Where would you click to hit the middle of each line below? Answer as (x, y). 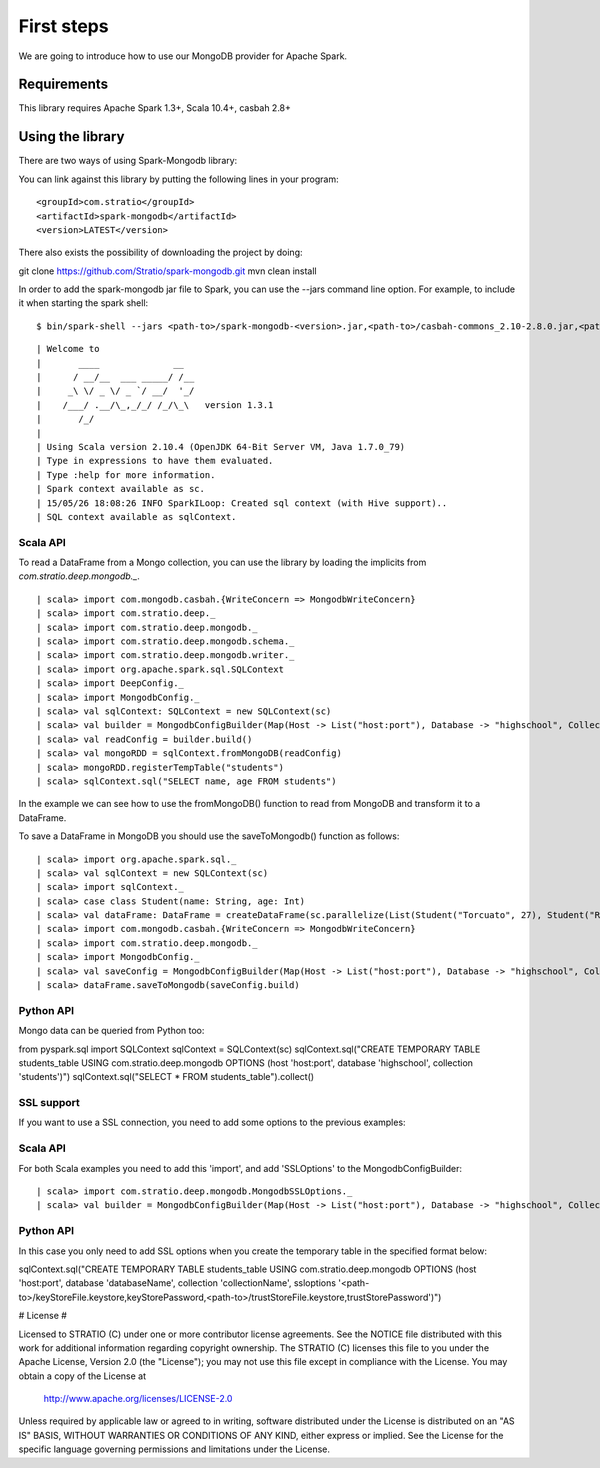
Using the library (71, 136)
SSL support (49, 1103)
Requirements (63, 84)
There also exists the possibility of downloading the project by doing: (161, 252)
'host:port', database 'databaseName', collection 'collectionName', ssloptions (177, 1283)
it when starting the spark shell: (83, 303)
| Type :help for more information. (126, 474)
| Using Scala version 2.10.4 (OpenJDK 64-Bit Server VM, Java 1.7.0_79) (221, 446)
